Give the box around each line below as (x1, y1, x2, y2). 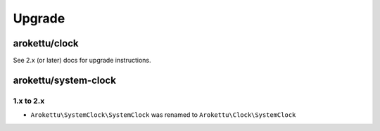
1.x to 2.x (13, 96, 45, 106)
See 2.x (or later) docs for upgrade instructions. (13, 56, 151, 65)
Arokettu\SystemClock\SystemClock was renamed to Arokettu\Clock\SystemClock (30, 111, 296, 119)
